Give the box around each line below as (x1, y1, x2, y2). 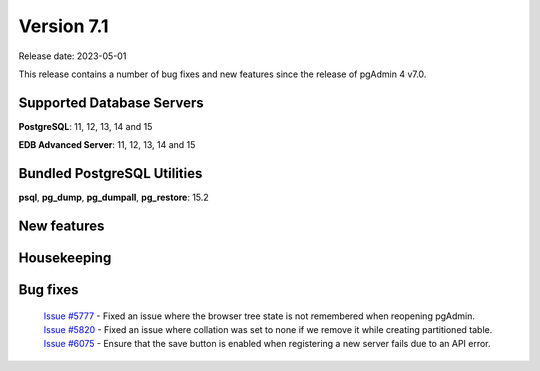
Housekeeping (18, 249, 112, 266)
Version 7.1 (18, 15, 109, 37)
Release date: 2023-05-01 (18, 50, 127, 62)
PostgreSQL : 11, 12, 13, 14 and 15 (18, 120, 153, 132)
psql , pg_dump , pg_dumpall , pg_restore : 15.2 (18, 191, 209, 204)
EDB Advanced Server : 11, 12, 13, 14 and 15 (18, 139, 196, 151)
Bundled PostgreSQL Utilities (18, 165, 203, 182)
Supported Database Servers (18, 94, 204, 111)
